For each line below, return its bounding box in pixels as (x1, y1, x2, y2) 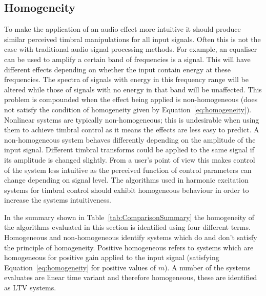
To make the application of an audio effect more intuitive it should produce (4, 24, 241, 34)
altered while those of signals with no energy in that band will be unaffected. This (4, 84, 262, 94)
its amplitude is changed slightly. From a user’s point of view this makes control (4, 154, 255, 165)
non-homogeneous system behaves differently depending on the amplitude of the (4, 134, 256, 145)
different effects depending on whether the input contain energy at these (4, 64, 231, 74)
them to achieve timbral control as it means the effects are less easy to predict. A (4, 124, 259, 135)
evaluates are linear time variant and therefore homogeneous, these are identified (4, 272, 257, 283)
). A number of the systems (164, 262, 251, 272)
